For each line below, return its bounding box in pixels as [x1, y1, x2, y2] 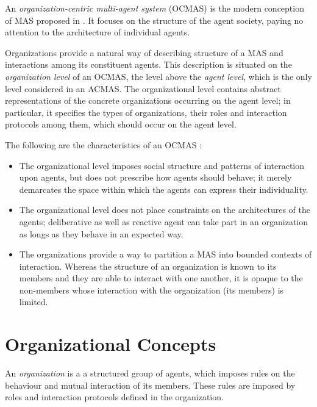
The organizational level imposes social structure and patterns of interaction [19, 159, 305, 171]
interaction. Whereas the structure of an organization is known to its [19, 259, 277, 272]
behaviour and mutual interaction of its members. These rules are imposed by [5, 378, 296, 391]
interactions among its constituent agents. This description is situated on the [5, 58, 292, 71]
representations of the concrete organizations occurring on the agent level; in [5, 94, 291, 107]
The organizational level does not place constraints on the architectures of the [19, 203, 311, 216]
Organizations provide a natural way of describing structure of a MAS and [5, 46, 283, 59]
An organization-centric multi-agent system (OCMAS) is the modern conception [5, 2, 304, 14]
